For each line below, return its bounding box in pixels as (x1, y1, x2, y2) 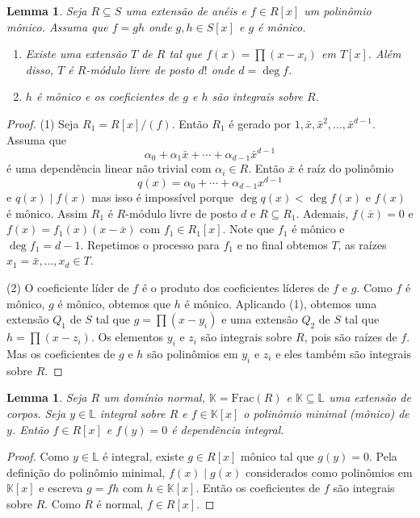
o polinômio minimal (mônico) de (243, 404, 409, 421)
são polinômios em (147, 345, 238, 361)
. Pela (369, 448, 397, 465)
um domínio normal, (103, 389, 205, 406)
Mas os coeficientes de (6, 345, 115, 361)
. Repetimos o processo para (80, 236, 220, 253)
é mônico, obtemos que (57, 295, 171, 311)
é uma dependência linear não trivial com (6, 160, 212, 177)
